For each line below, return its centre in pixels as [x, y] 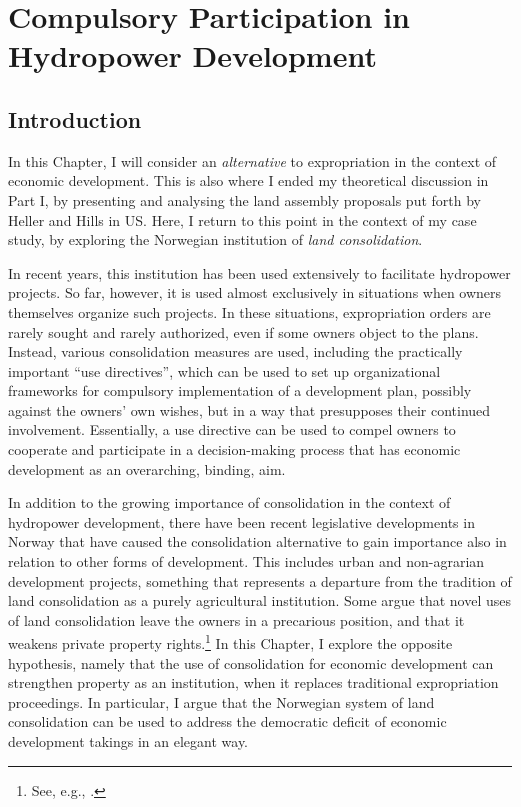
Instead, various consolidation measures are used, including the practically [235, 351]
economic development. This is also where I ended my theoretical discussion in [248, 180]
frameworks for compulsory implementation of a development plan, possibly [240, 390]
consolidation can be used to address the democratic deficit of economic [227, 721]
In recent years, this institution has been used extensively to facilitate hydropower [259, 272]
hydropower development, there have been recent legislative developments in [241, 521]
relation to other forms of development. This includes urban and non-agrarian [246, 561]
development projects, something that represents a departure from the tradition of [260, 580]
